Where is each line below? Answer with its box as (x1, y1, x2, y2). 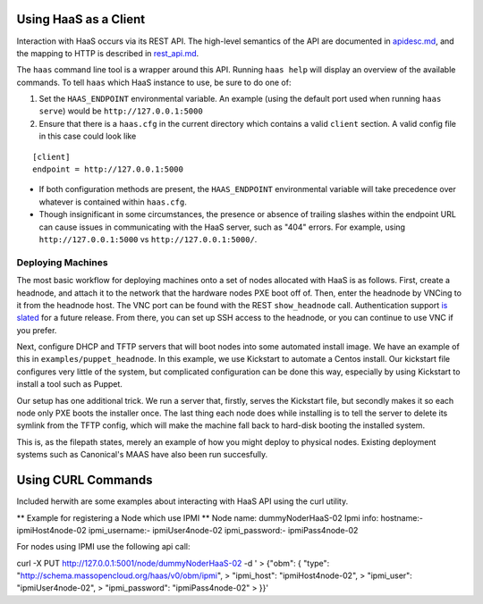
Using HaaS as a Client (16, 12, 146, 27)
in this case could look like (38, 130, 137, 142)
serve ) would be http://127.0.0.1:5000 (38, 105, 203, 116)
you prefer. (16, 324, 57, 335)
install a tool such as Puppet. (16, 379, 123, 390)
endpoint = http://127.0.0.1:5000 (32, 164, 183, 174)
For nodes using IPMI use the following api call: (16, 541, 191, 552)
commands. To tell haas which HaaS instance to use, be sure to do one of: (16, 77, 292, 88)
